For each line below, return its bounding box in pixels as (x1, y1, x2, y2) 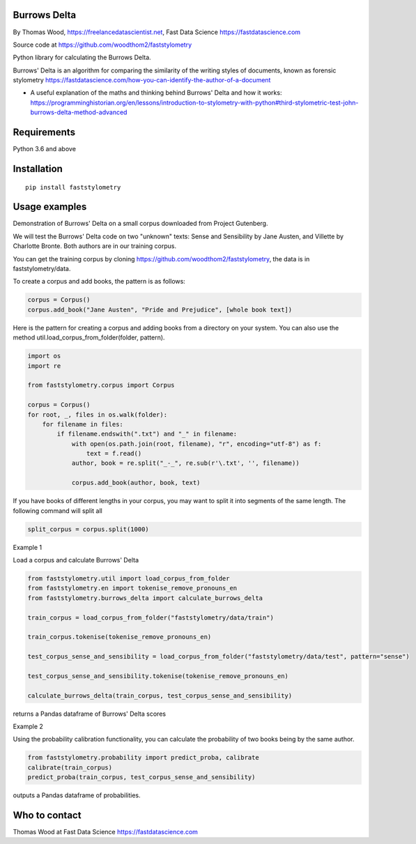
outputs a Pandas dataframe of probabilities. (13, 791, 141, 799)
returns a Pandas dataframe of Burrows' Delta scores (13, 709, 167, 718)
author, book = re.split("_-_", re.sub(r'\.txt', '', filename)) (71, 459, 300, 467)
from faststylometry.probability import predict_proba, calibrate (27, 753, 259, 762)
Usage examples (13, 201, 87, 213)
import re (27, 362, 61, 369)
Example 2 (13, 722, 43, 731)
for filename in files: (42, 420, 123, 428)
